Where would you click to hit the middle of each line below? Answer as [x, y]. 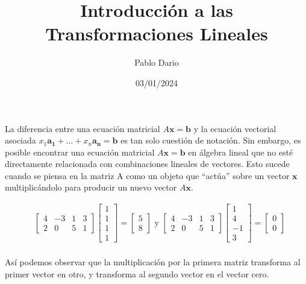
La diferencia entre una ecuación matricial [83, 128]
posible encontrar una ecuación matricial [80, 152]
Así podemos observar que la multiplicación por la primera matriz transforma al [153, 262]
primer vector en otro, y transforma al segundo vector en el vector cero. [137, 273]
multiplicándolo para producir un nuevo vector [91, 187]
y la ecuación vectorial [235, 128]
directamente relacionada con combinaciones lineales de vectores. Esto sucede [147, 164]
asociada [20, 140]
